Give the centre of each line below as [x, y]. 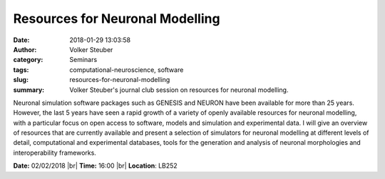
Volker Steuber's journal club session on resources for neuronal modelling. [179, 90]
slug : [21, 80]
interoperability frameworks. [55, 153]
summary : [29, 90]
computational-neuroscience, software [127, 70]
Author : [25, 49]
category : [28, 60]
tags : [21, 70]
